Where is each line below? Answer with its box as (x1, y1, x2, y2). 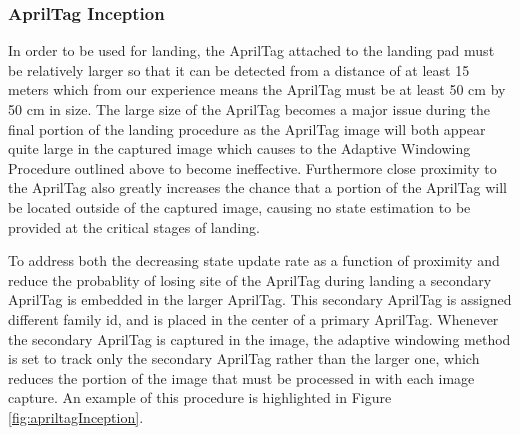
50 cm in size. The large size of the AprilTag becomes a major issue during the (8, 99, 490, 119)
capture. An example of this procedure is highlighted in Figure (8, 387, 392, 408)
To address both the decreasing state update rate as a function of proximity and (8, 250, 500, 271)
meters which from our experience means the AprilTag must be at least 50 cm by (8, 79, 506, 100)
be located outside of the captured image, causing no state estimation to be (8, 196, 471, 217)
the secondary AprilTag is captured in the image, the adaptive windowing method (8, 328, 511, 349)
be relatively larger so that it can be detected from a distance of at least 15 (8, 59, 470, 80)
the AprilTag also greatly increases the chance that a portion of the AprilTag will (8, 177, 507, 198)
